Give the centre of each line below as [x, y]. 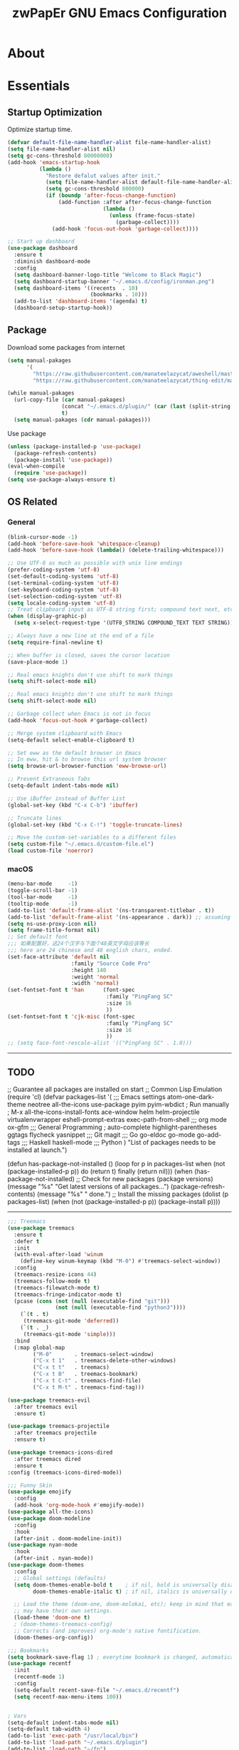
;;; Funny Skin [30, 1485]
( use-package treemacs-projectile [59, 1426]
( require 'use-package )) [51, 473]
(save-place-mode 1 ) [38, 662]
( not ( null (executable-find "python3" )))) [121, 1308]
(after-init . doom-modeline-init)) [68, 1538]
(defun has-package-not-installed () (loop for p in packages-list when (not [116, 1164]
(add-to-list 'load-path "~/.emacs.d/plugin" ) [78, 1743]
